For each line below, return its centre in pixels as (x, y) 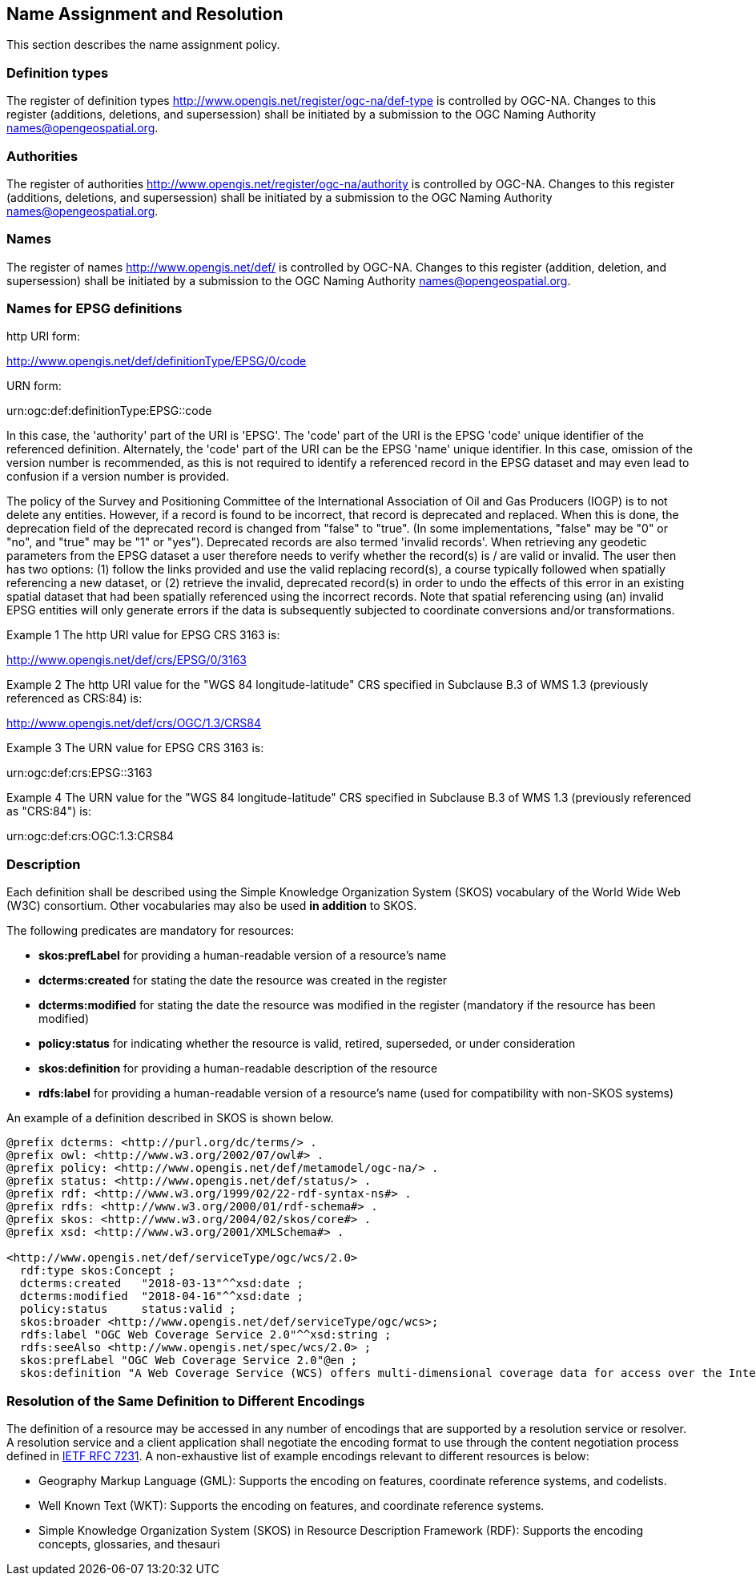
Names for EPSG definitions (94, 309)
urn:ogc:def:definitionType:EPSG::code (109, 411)
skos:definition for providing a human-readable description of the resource (238, 1069)
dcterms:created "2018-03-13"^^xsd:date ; (161, 1284)
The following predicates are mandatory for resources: (151, 931)
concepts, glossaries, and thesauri (129, 1544)
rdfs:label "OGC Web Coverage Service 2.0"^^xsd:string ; (205, 1335)
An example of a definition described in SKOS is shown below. (170, 1118)
